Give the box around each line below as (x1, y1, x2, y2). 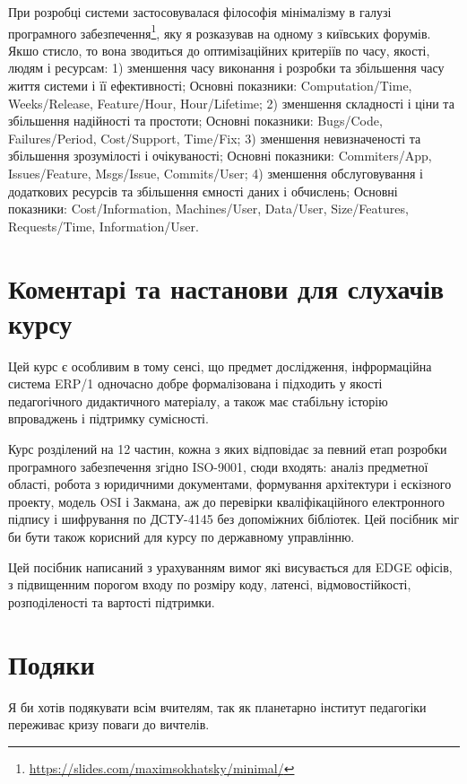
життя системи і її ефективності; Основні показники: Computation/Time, (8, 76, 412, 95)
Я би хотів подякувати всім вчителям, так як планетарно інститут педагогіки (8, 697, 427, 716)
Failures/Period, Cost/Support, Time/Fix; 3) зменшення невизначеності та (8, 128, 421, 147)
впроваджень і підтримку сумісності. (8, 409, 209, 428)
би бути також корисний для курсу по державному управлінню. (8, 527, 355, 546)
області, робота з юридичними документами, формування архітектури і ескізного (8, 475, 452, 493)
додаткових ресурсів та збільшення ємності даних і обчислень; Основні (8, 181, 398, 200)
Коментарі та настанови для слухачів (8, 269, 445, 306)
